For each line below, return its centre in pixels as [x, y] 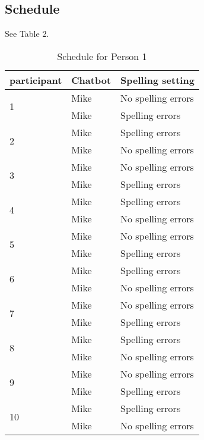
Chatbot [91, 80]
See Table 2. [27, 34]
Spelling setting [157, 80]
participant [36, 80]
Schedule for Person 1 [102, 56]
